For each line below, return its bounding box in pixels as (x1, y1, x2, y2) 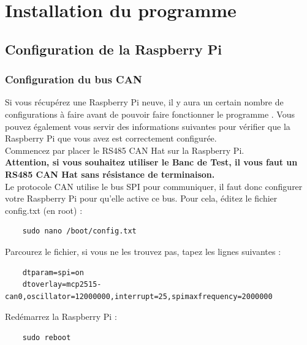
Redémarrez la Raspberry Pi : (5, 310, 117, 323)
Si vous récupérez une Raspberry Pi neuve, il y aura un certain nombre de (5, 96, 284, 108)
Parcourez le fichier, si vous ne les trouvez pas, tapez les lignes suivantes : (5, 245, 281, 257)
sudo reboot (22, 333, 71, 342)
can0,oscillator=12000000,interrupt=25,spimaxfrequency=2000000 (5, 292, 273, 301)
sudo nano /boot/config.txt (22, 227, 137, 236)
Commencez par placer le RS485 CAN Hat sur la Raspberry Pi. (5, 143, 244, 156)
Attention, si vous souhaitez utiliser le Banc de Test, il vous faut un (5, 156, 298, 169)
